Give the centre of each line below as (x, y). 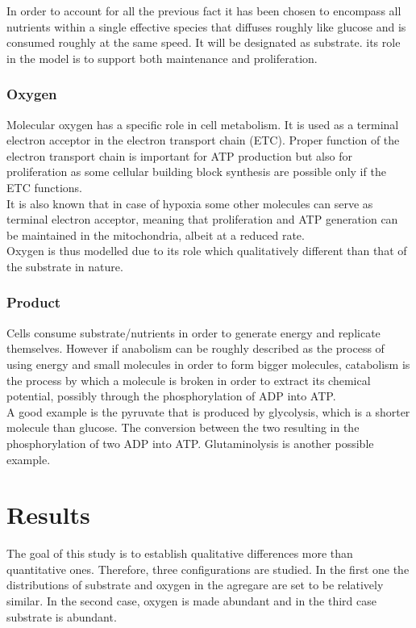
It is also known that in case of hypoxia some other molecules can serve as (190, 203)
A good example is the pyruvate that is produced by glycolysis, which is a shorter (208, 411)
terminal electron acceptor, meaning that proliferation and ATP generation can (202, 219)
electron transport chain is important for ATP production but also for (179, 155)
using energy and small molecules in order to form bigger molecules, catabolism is (208, 364)
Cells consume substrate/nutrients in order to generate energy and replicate (193, 332)
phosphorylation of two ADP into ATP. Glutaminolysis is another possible (190, 443)
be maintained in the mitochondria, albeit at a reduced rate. (156, 234)
